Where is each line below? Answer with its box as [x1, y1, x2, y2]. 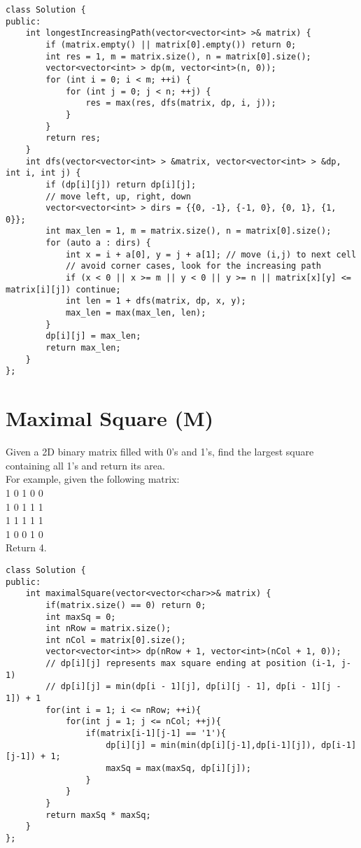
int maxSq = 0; [45, 612, 116, 622]
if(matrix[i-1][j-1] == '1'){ [85, 728, 226, 739]
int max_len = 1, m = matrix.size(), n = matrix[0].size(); [45, 226, 332, 236]
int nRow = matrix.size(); [45, 623, 171, 634]
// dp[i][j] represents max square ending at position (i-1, [45, 658, 337, 669]
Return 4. [6, 540, 47, 555]
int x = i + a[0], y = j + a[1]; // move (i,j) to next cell [65, 249, 357, 260]
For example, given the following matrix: [6, 472, 180, 486]
